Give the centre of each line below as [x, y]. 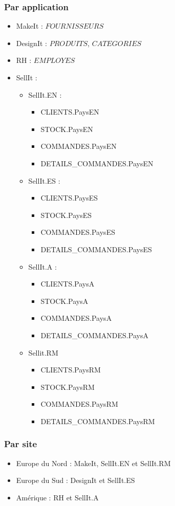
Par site [21, 444]
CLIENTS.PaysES [69, 198]
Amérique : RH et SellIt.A [57, 497]
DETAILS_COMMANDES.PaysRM [98, 421]
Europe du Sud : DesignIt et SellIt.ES [75, 480]
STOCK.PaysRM [68, 387]
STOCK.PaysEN [67, 129]
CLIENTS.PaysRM [71, 370]
